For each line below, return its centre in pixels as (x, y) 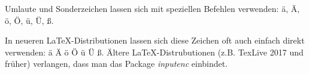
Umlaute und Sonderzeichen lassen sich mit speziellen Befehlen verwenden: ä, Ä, (152, 8)
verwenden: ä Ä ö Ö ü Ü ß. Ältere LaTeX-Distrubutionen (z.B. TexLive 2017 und (154, 52)
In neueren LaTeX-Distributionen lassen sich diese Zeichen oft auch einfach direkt (155, 40)
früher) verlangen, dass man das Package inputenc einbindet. (116, 64)
